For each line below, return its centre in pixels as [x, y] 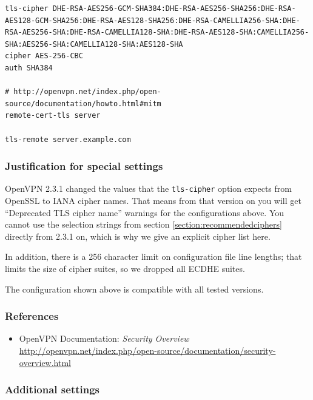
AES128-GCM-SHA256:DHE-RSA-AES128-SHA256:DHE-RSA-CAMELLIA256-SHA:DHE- [153, 20]
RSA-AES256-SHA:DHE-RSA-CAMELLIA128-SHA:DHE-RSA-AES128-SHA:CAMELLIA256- [157, 32]
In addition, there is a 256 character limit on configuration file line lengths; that [153, 256]
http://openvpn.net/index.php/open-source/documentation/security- [147, 350]
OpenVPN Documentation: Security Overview [104, 338]
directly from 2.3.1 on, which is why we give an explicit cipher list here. [138, 236]
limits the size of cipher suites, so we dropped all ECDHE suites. [125, 268]
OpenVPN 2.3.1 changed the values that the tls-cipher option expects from [148, 188]
